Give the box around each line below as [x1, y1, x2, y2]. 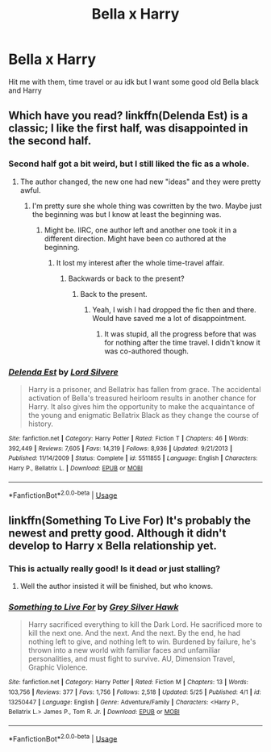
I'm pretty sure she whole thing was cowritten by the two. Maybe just [31, 201, 262, 211]
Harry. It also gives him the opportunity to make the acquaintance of [27, 401, 256, 412]
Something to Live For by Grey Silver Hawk [8, 601, 179, 612]
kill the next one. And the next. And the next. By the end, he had [27, 629, 240, 638]
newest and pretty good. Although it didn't [8, 526, 227, 540]
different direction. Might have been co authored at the [44, 233, 227, 243]
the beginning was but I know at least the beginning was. [31, 209, 222, 219]
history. [27, 419, 54, 428]
